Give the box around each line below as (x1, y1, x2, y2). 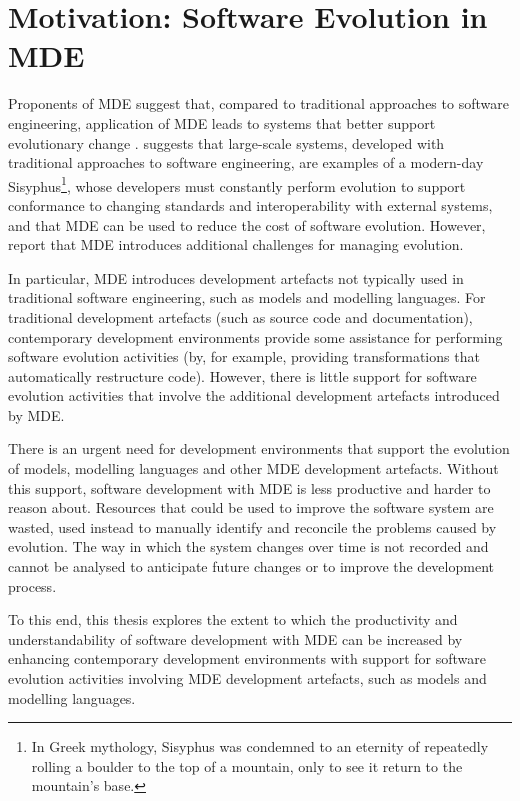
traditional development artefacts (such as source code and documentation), (8, 306, 473, 327)
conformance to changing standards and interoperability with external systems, (8, 194, 493, 215)
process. (8, 575, 57, 596)
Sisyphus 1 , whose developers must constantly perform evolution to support (8, 172, 466, 196)
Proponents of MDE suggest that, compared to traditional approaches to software (8, 93, 509, 114)
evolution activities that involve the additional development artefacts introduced (8, 385, 500, 406)
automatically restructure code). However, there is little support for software (8, 365, 477, 386)
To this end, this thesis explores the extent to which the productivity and (8, 609, 458, 630)
